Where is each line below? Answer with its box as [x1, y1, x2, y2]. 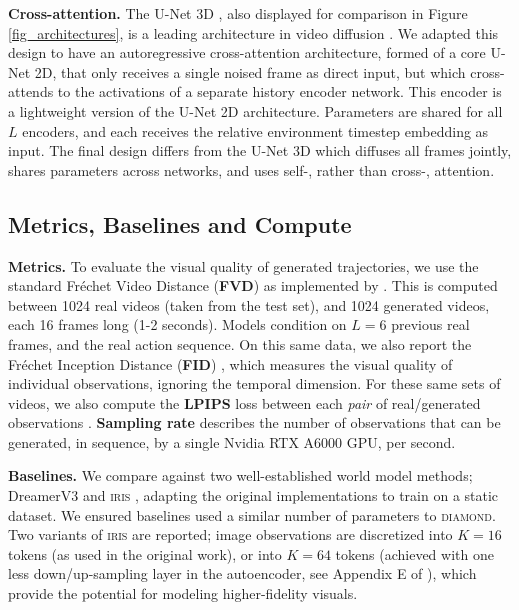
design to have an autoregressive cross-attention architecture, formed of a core [8, 42, 486, 63]
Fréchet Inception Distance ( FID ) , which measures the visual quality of [8, 353, 453, 374]
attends [8, 81, 54, 102]
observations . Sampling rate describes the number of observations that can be [8, 412, 501, 433]
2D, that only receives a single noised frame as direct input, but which [34, 61, 466, 82]
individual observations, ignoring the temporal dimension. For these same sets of [8, 373, 501, 394]
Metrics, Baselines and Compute [8, 208, 352, 239]
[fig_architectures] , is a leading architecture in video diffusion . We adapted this [8, 22, 499, 43]
